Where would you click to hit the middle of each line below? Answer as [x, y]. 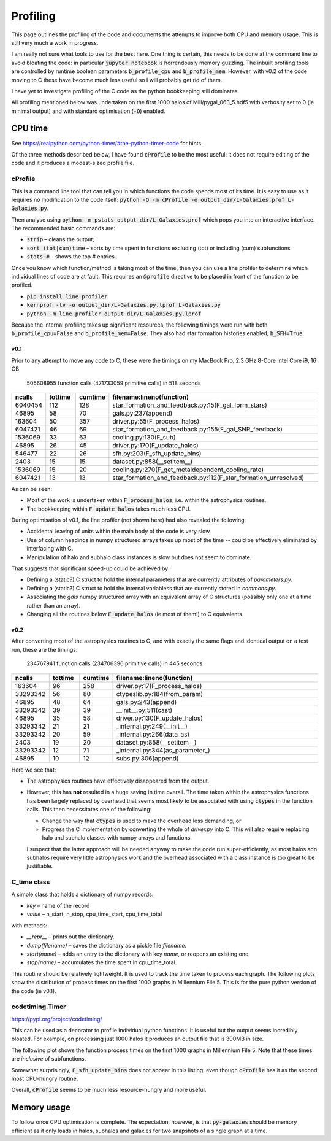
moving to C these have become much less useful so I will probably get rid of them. [117, 80]
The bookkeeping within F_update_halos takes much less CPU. [109, 509]
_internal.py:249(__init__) [152, 726]
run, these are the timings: [44, 649]
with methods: [29, 925]
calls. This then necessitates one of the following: [89, 810]
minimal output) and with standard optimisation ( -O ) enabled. [88, 111]
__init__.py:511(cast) [144, 710]
